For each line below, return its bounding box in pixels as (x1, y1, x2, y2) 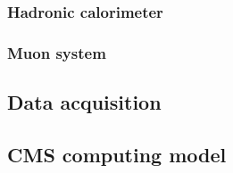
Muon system (7, 41, 106, 63)
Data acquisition (7, 88, 162, 116)
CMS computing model (7, 140, 227, 168)
